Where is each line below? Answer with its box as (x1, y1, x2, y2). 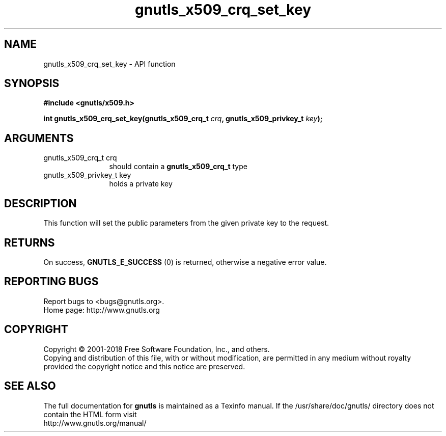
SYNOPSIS (4, 77, 60, 90)
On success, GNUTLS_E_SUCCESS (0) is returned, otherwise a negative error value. (43, 257, 327, 266)
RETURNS (4, 236, 55, 249)
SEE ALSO (4, 379, 56, 393)
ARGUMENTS (4, 131, 74, 145)
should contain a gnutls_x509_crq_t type (109, 162, 247, 171)
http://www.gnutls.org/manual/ (43, 418, 147, 427)
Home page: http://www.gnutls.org (43, 305, 160, 314)
